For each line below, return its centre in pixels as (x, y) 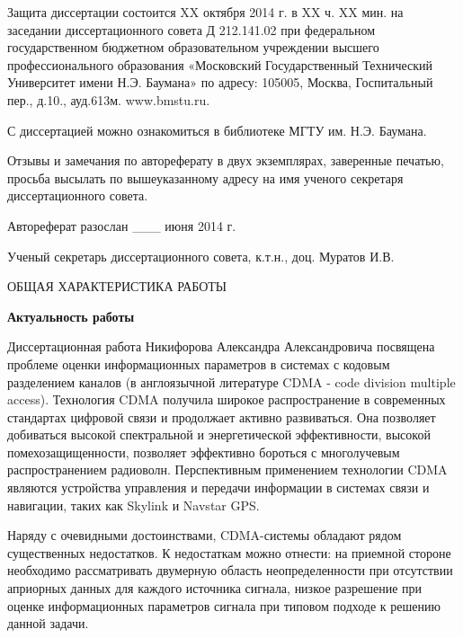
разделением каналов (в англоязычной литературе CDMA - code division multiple (231, 381)
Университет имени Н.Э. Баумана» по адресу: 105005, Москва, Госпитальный (220, 82)
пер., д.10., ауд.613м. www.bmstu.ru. (109, 99)
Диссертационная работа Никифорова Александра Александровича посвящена (221, 346)
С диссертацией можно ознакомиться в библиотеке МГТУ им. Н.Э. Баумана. (217, 130)
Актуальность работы (71, 316)
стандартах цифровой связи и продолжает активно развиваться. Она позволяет (222, 416)
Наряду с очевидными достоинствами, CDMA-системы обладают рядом (205, 535)
